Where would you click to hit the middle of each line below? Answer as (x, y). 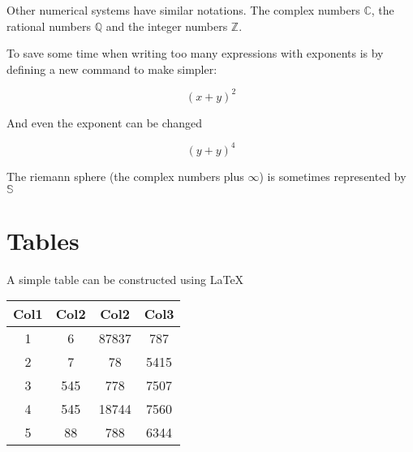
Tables (43, 240)
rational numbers (49, 26)
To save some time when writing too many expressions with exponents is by (195, 53)
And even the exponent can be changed (105, 122)
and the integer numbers (167, 26)
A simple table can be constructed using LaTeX (125, 279)
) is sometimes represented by (333, 176)
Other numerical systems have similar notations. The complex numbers (183, 10)
